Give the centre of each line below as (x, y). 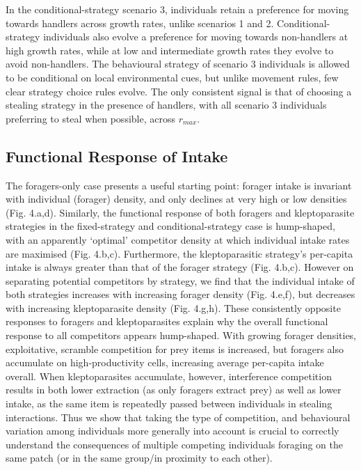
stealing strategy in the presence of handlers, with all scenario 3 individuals (166, 105)
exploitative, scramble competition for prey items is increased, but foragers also (175, 348)
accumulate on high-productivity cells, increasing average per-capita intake (165, 362)
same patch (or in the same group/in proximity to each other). (139, 458)
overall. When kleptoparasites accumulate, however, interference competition (169, 376)
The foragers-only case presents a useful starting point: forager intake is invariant (179, 185)
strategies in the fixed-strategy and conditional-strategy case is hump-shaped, (170, 226)
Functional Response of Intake (117, 156)
